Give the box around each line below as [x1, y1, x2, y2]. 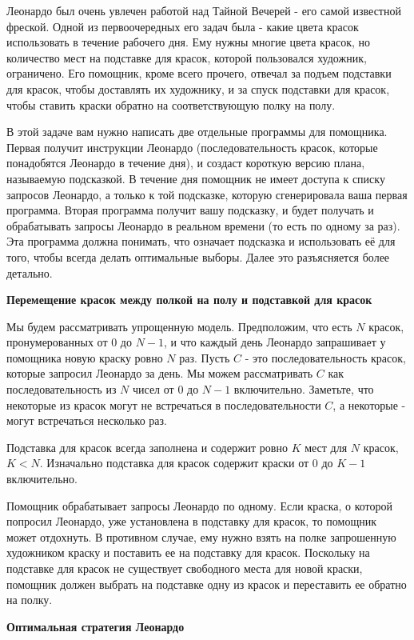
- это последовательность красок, [245, 349, 406, 366]
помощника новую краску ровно [6, 349, 163, 366]
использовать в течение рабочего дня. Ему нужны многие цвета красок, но [6, 34, 371, 50]
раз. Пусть [179, 349, 230, 366]
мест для [305, 438, 348, 455]
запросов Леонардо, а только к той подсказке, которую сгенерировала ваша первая [6, 186, 408, 202]
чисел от [132, 381, 174, 398]
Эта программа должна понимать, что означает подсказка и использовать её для [6, 233, 396, 250]
